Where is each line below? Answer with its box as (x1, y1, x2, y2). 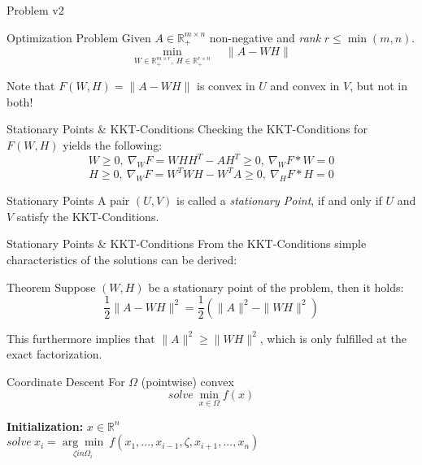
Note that (7, 77, 55, 94)
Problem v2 (7, 2, 64, 18)
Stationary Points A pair (7, 192, 130, 209)
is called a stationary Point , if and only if (176, 192, 382, 209)
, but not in (350, 77, 407, 94)
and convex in (270, 77, 340, 94)
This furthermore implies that (7, 329, 155, 346)
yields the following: (63, 137, 163, 154)
